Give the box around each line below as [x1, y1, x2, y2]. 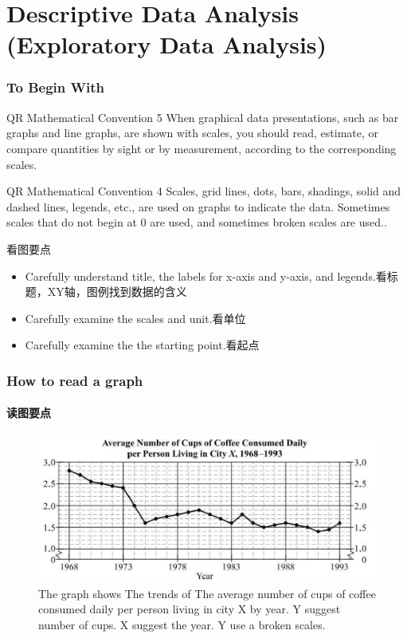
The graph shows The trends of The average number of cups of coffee [38, 585, 376, 601]
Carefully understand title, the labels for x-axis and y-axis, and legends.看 [25, 267, 387, 284]
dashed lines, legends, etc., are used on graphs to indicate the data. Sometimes [6, 198, 390, 215]
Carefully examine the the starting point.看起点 [25, 337, 260, 353]
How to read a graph [6, 370, 143, 390]
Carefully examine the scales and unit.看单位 [25, 309, 246, 326]
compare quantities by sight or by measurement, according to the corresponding [6, 140, 397, 156]
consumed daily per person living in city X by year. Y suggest [38, 601, 341, 617]
